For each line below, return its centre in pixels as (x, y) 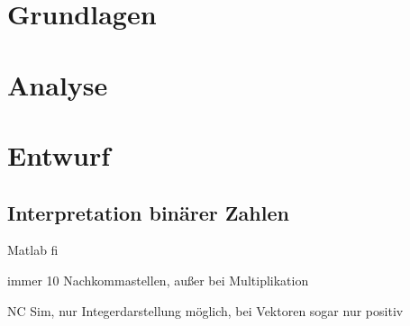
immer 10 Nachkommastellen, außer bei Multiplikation (158, 280)
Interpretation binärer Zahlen (148, 212)
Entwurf (59, 154)
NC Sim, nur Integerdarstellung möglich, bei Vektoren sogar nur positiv (205, 310)
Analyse (58, 84)
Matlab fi (33, 250)
